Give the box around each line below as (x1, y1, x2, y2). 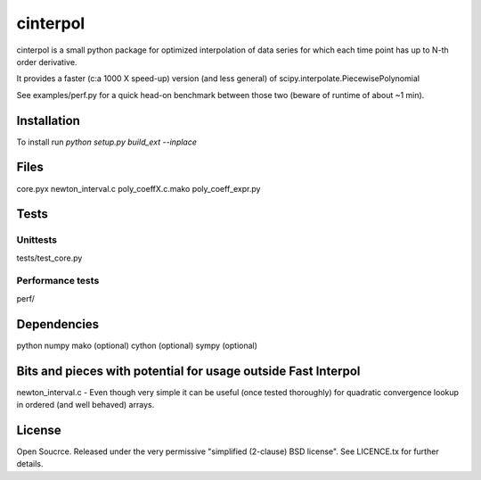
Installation (16, 112, 80, 128)
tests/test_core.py (16, 252, 83, 263)
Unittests (16, 234, 58, 246)
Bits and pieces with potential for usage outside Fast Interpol (16, 363, 361, 378)
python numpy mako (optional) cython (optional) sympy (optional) (16, 340, 258, 351)
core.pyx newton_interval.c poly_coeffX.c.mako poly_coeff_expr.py (16, 183, 261, 194)
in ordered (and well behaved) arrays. (16, 400, 155, 410)
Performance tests (16, 275, 100, 287)
